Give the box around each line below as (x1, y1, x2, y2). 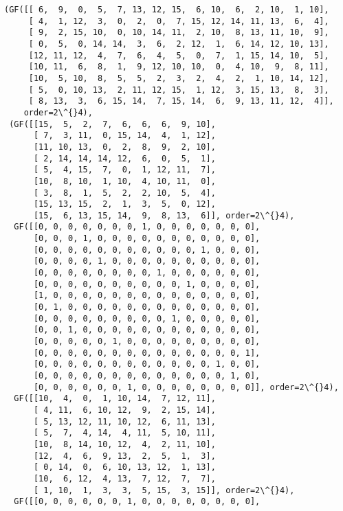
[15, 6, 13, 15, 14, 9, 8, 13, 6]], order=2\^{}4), (33, 210, 295, 220)
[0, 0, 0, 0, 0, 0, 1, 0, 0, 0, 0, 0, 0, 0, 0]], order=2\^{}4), (33, 382, 339, 392)
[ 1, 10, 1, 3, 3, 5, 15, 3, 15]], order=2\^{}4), (33, 485, 295, 495)
